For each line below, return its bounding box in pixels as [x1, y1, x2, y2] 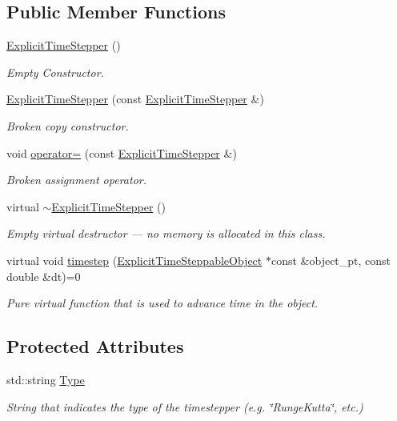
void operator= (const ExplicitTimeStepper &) [6, 144, 237, 161]
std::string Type [6, 371, 85, 387]
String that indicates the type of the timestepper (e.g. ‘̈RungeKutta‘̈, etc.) [6, 398, 363, 415]
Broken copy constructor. [6, 117, 129, 134]
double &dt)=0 [6, 267, 81, 284]
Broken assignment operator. [6, 171, 146, 188]
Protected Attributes [6, 334, 184, 359]
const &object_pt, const [271, 251, 391, 268]
